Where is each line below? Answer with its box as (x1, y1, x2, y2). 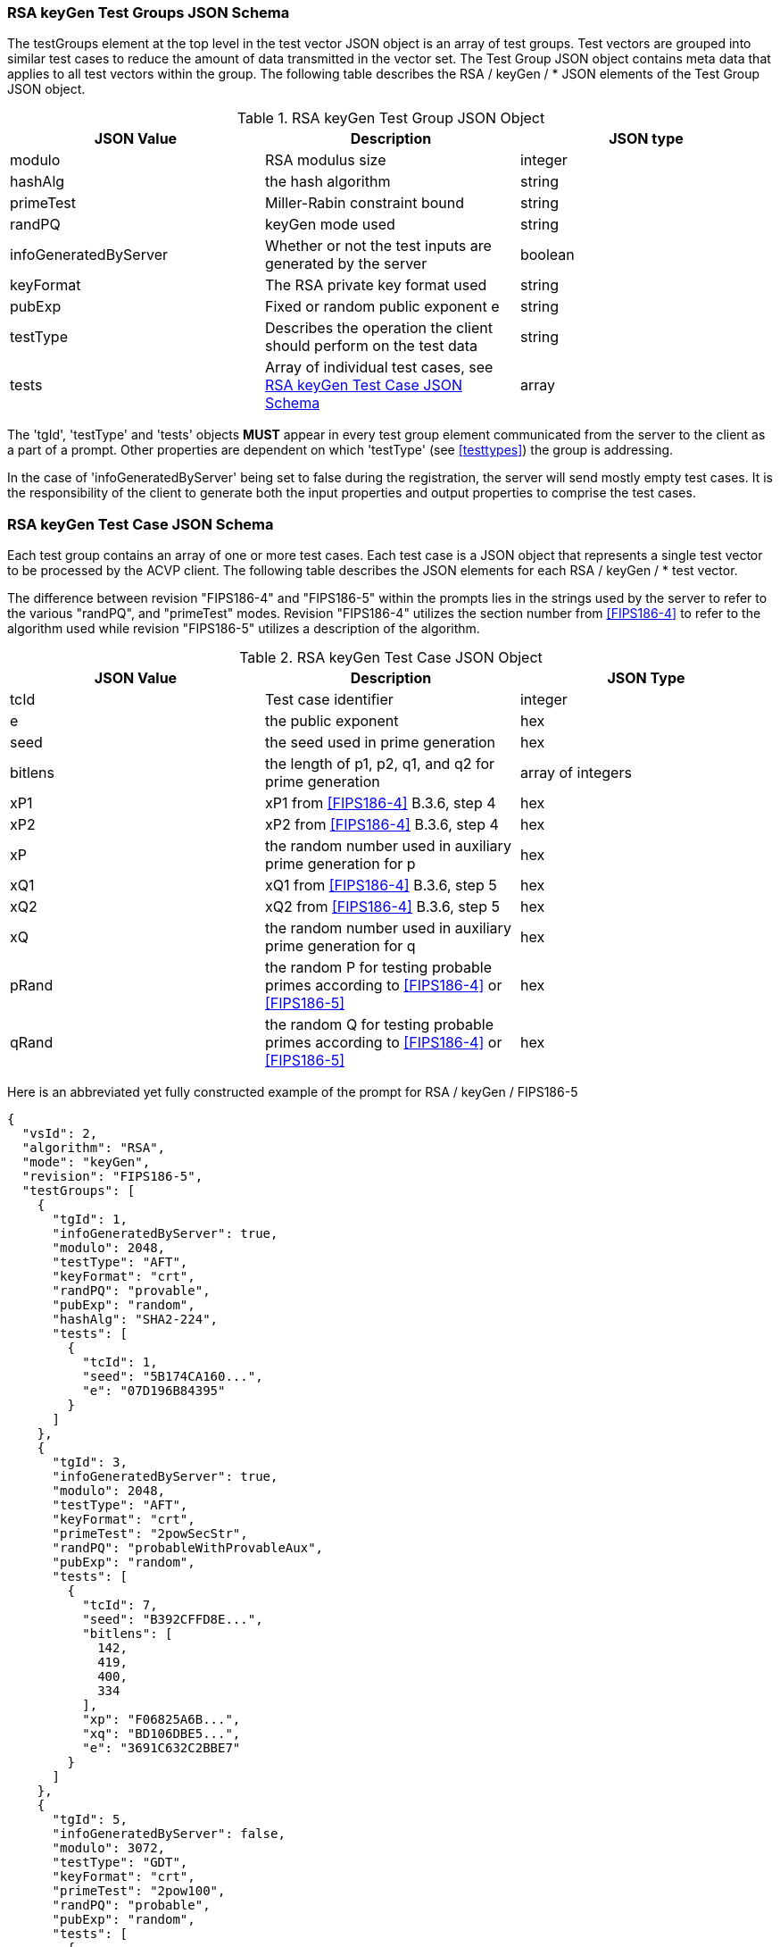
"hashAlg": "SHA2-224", (52, 1312, 219, 1327)
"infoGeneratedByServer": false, (52, 1826, 286, 1842)
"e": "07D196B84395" (82, 1383, 226, 1399)
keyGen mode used (264, 215, 395, 234)
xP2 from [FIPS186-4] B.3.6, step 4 (264, 815, 499, 834)
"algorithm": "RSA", (21, 1141, 166, 1156)
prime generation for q (264, 937, 416, 956)
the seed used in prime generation (264, 733, 496, 752)
